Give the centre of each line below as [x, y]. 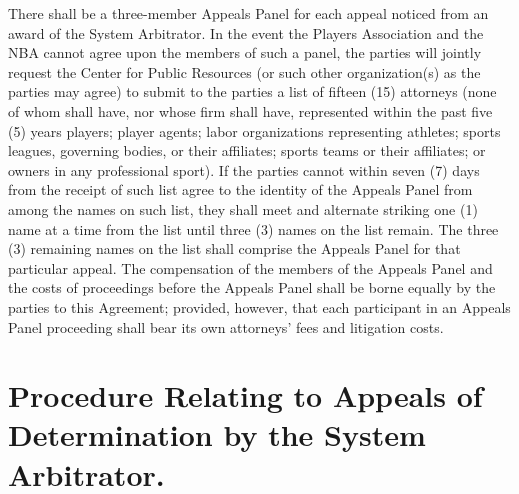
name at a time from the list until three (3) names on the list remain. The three [253, 228]
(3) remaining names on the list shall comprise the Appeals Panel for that [234, 248]
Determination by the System [217, 434]
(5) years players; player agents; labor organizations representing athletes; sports [254, 130]
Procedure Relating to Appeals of [245, 395]
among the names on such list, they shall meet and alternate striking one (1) [243, 208]
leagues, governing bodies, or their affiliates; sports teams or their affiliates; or [247, 150]
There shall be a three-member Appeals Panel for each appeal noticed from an [248, 13]
